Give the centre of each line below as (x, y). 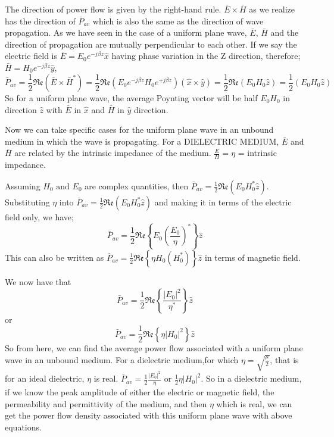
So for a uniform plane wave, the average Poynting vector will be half (131, 98)
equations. (23, 427)
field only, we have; (39, 216)
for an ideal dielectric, (45, 378)
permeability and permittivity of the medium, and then (106, 403)
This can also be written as (54, 257)
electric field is (31, 56)
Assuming (23, 185)
